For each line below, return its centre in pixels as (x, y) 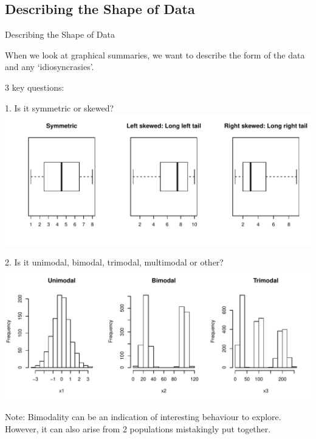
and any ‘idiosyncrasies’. (50, 67)
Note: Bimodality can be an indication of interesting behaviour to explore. (143, 417)
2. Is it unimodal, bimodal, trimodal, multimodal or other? (114, 262)
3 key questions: (35, 87)
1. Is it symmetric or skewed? (60, 107)
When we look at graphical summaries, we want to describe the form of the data (155, 54)
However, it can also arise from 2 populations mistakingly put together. (138, 428)
